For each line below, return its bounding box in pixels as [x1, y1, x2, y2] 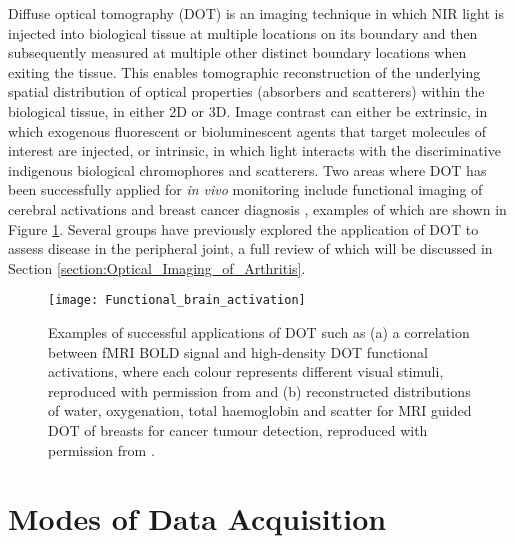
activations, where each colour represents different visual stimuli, [48, 361, 444, 382]
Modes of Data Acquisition [8, 498, 387, 539]
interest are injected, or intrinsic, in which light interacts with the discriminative [8, 140, 501, 161]
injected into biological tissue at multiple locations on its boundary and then [8, 22, 478, 43]
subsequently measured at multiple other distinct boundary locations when [8, 42, 467, 63]
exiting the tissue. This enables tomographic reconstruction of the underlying [8, 61, 481, 82]
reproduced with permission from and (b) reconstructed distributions [48, 380, 471, 401]
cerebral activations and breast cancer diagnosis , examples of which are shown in [8, 198, 507, 219]
